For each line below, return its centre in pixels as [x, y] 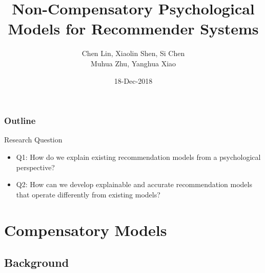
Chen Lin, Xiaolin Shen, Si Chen [133, 53]
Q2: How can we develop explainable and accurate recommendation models [134, 184]
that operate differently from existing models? [88, 194]
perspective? [35, 167]
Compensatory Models [86, 230]
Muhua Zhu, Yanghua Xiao [133, 63]
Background [37, 262]
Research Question [33, 140]
